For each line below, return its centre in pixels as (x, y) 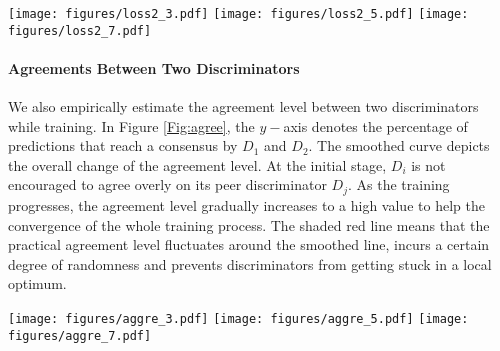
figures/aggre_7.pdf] (80, 335)
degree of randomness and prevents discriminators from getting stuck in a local (250, 263)
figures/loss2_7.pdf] (80, 30)
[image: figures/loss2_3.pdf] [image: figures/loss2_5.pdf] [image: (238, 14)
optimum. (37, 283)
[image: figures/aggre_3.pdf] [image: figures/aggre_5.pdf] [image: (238, 318)
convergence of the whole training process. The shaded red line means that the (249, 224)
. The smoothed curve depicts (399, 145)
